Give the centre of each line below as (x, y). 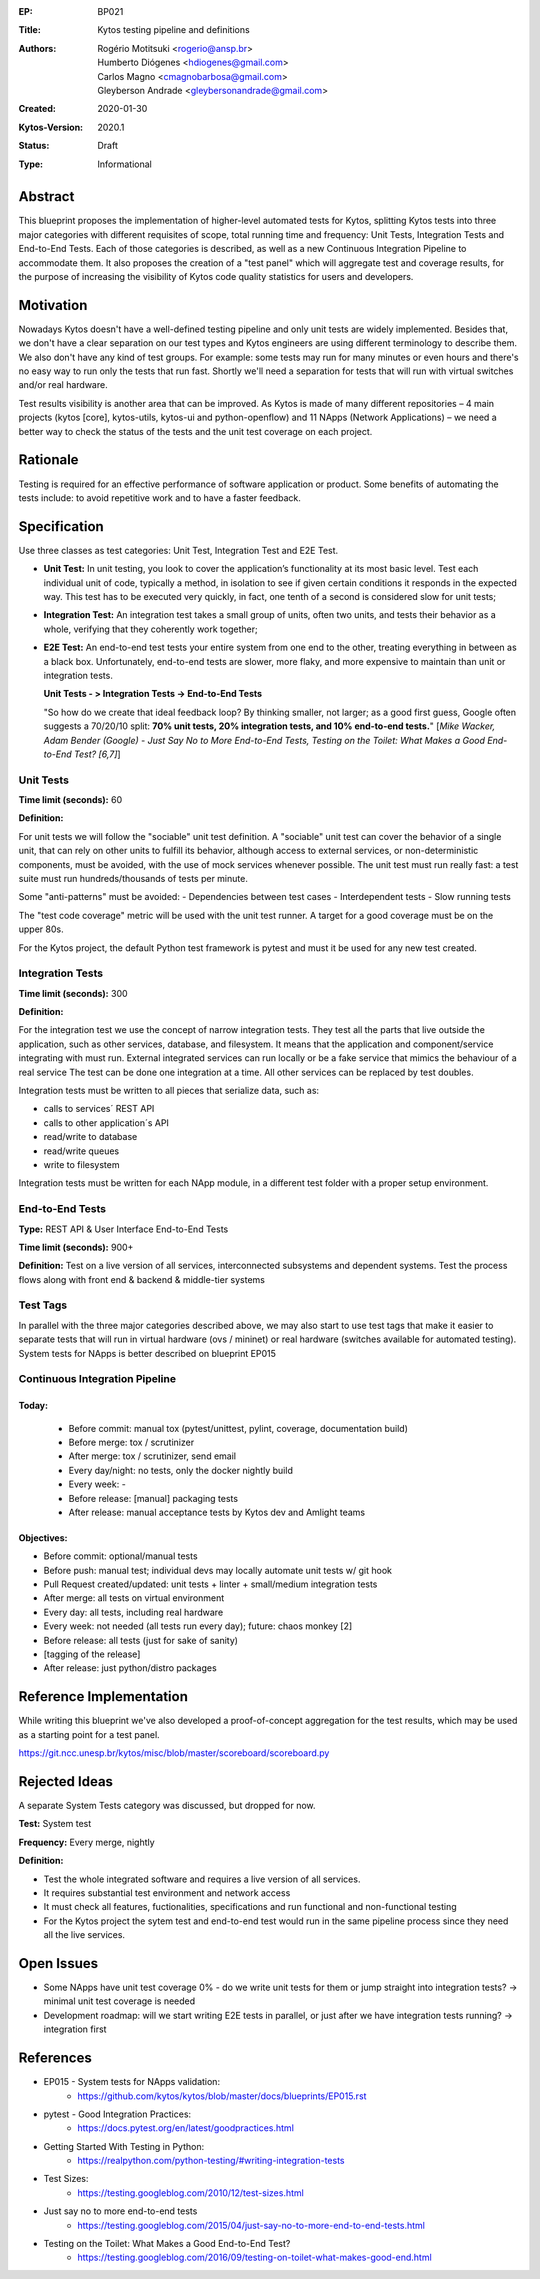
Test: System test (55, 1824)
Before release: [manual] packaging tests (153, 1498)
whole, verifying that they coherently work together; (151, 629)
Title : (30, 30)
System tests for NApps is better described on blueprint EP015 (147, 1353)
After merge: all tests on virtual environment (134, 1598)
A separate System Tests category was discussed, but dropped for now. (167, 1806)
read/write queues (81, 1151)
